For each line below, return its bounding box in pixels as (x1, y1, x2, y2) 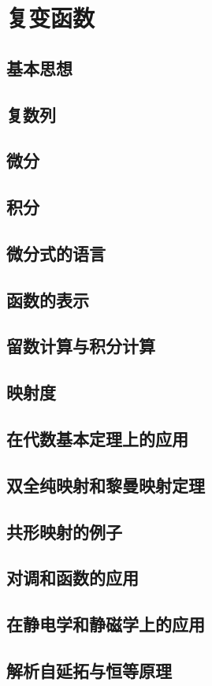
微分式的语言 (6, 240, 106, 265)
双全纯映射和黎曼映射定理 (6, 472, 205, 497)
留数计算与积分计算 (6, 334, 155, 358)
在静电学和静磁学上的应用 (6, 612, 205, 636)
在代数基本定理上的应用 (6, 427, 188, 451)
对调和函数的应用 (6, 565, 139, 590)
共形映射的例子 (6, 519, 122, 543)
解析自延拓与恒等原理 (6, 658, 172, 682)
